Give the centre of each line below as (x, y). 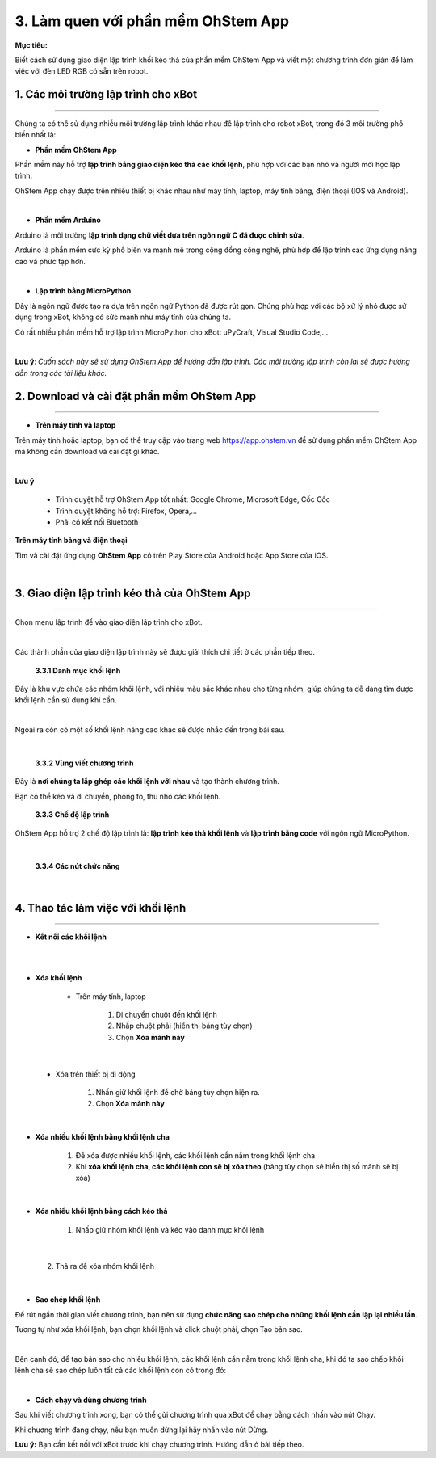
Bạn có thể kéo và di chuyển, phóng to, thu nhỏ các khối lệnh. (118, 796)
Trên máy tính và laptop (75, 425)
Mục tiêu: (31, 45)
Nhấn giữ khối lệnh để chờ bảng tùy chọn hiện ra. (178, 1093)
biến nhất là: (36, 135)
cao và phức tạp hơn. (50, 261)
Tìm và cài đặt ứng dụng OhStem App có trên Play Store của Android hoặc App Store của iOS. (172, 555)
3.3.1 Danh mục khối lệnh (78, 670)
